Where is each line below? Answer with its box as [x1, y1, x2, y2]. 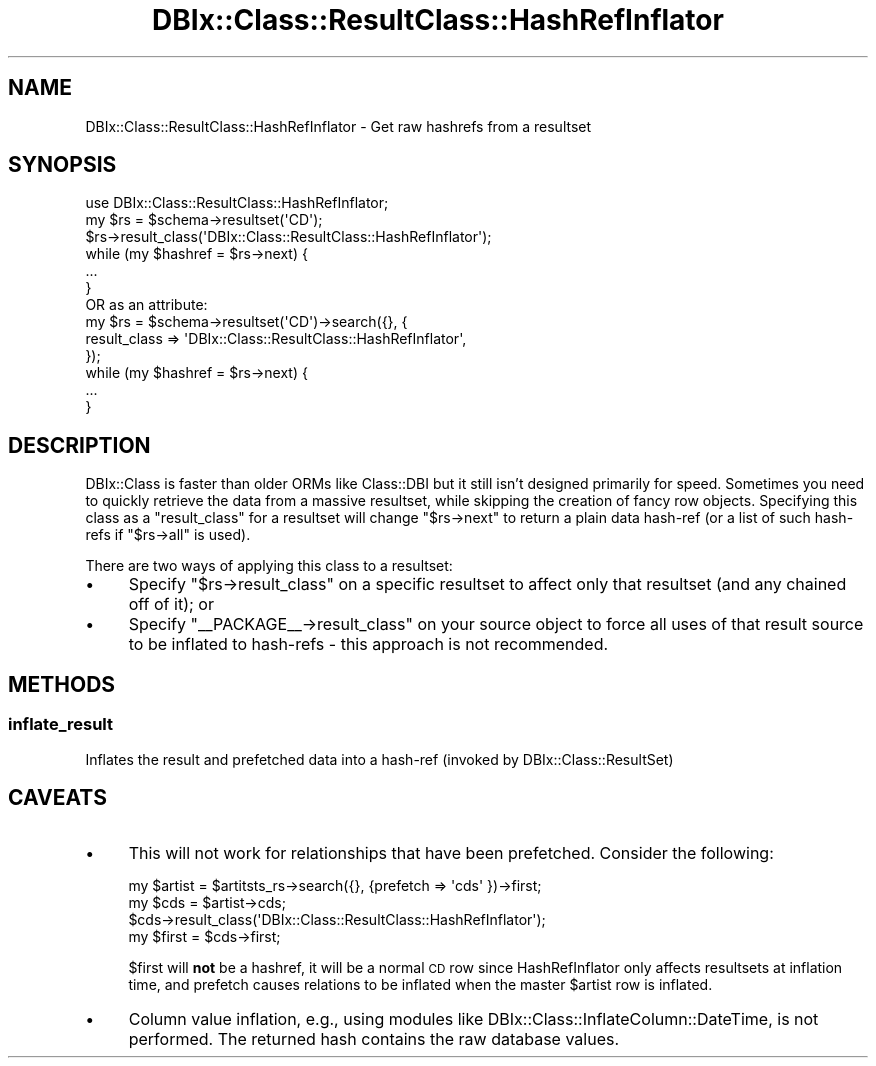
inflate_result [8, 714, 113, 735]
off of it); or [128, 594, 214, 615]
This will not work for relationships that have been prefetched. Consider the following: [128, 843, 774, 864]
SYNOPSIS [8, 152, 117, 178]
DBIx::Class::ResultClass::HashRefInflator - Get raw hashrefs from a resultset [85, 117, 592, 135]
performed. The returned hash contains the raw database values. [128, 1029, 620, 1050]
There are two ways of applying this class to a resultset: [85, 557, 453, 575]
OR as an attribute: [85, 296, 208, 314]
